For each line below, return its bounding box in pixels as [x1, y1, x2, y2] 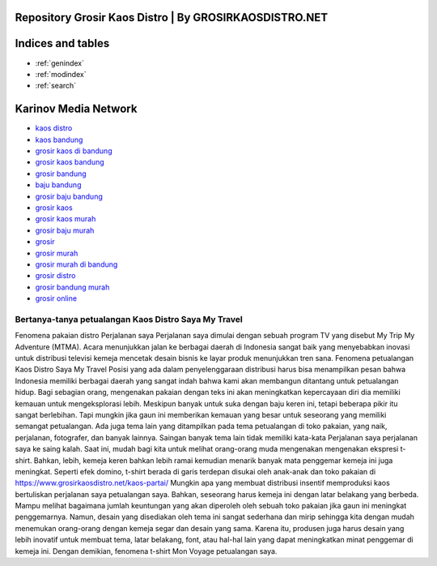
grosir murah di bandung [35, 259, 118, 269]
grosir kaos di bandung [35, 146, 112, 156]
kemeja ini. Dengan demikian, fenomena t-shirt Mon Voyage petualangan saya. [15, 546, 278, 555]
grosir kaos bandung [35, 157, 104, 167]
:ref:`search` [35, 81, 77, 91]
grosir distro [35, 271, 76, 281]
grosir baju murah [35, 225, 95, 235]
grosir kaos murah [35, 214, 96, 224]
